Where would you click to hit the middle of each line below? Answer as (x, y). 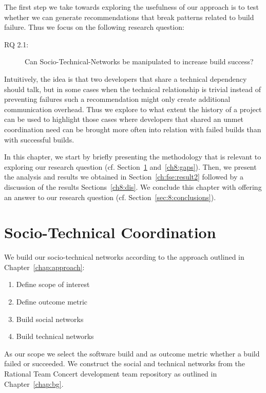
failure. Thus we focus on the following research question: (94, 27)
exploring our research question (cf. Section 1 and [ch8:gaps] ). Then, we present (130, 166)
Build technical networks (55, 336)
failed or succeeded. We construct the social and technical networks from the (125, 363)
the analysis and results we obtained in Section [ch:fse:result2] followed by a (124, 177)
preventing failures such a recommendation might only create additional (117, 99)
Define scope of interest (53, 284)
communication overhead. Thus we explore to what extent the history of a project (133, 109)
